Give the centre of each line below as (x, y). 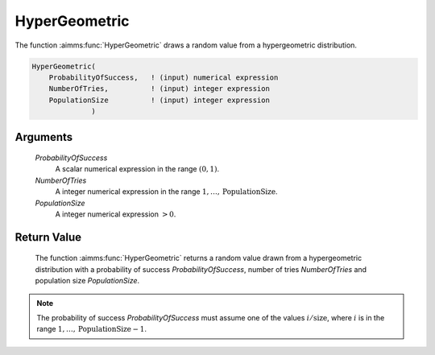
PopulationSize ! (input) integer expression (159, 100)
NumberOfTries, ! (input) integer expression (159, 89)
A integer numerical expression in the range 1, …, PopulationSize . (166, 192)
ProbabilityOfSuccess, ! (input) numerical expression (164, 77)
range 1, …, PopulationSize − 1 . (91, 329)
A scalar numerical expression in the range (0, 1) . (137, 169)
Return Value (48, 237)
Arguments (44, 137)
